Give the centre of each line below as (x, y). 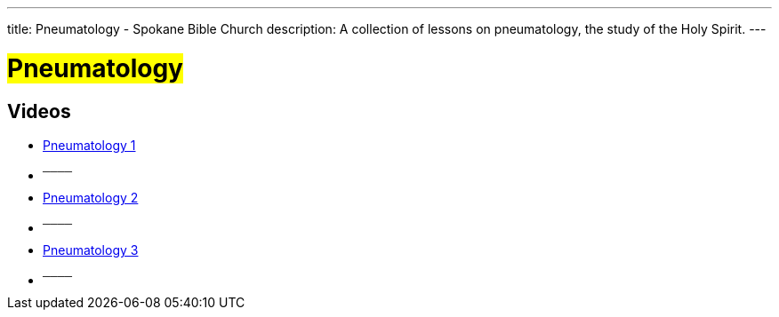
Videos (39, 111)
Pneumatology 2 (91, 197)
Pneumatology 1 (89, 145)
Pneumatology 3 (91, 250)
